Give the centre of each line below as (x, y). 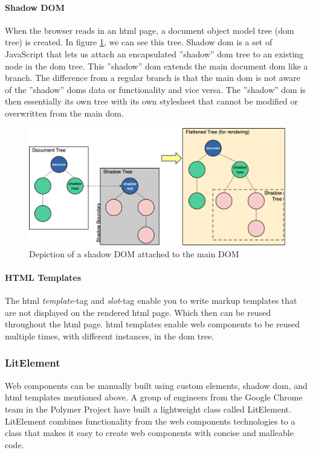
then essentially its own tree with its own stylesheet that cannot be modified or (152, 101)
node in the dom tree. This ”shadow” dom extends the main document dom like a (156, 66)
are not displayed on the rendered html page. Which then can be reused (138, 312)
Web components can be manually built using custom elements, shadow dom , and (156, 385)
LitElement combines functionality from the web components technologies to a (150, 421)
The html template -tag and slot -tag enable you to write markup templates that (151, 300)
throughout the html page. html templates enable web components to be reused (152, 324)
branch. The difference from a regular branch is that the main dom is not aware (153, 78)
